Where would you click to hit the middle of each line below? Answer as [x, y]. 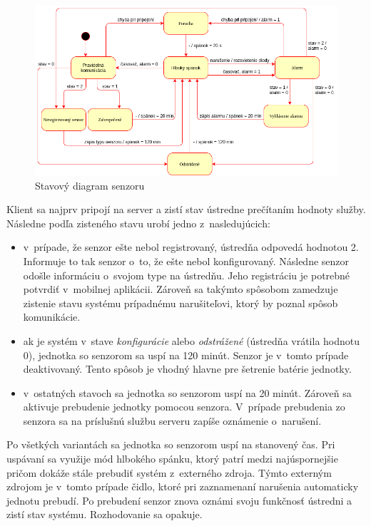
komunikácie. [52, 317]
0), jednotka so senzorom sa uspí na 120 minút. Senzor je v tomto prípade [186, 355]
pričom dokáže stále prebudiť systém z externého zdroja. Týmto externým [169, 472]
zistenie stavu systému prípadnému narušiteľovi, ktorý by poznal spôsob [181, 303]
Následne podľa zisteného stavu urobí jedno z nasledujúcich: [138, 223]
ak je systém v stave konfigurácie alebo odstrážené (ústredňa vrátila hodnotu [192, 340]
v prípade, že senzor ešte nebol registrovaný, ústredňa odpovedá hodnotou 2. [191, 247]
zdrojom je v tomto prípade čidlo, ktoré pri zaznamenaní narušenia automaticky [183, 486]
